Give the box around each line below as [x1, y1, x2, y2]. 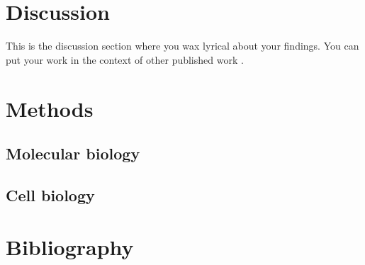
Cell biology [6, 184, 95, 205]
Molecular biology [6, 142, 140, 164]
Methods [6, 94, 94, 123]
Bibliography [6, 232, 134, 261]
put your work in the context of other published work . [6, 52, 244, 67]
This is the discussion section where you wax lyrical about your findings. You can [6, 38, 359, 53]
